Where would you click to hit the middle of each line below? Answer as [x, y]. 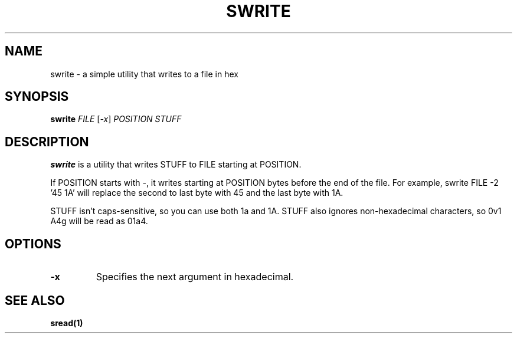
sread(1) [67, 323]
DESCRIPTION [47, 142]
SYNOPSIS [37, 97]
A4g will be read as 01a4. [99, 221]
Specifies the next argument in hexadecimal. [195, 277]
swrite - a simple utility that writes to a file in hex [144, 74]
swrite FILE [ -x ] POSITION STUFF [116, 119]
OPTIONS [33, 244]
